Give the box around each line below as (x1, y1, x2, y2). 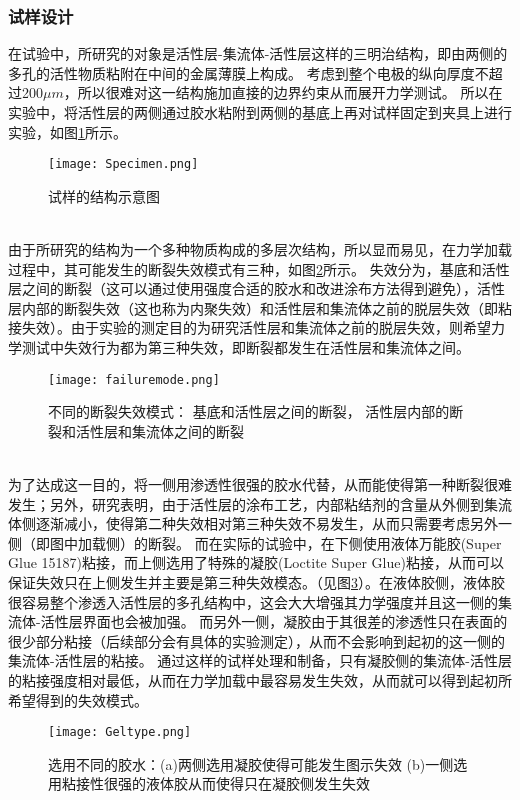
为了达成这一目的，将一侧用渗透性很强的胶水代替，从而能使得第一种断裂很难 (8, 474, 512, 495)
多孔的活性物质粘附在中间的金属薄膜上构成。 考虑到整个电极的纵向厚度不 (8, 62, 489, 83)
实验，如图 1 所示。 (8, 121, 127, 142)
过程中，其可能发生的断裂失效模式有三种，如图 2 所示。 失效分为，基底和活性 (8, 258, 510, 279)
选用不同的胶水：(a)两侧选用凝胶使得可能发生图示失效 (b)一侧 (48, 753, 454, 774)
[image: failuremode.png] (48, 372, 220, 387)
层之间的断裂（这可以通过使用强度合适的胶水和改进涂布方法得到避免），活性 (8, 278, 505, 299)
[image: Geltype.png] (48, 725, 192, 740)
